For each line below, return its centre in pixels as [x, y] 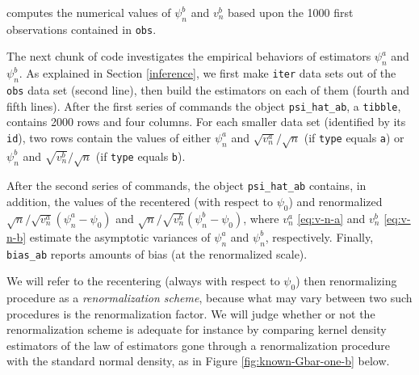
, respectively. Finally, [319, 236]
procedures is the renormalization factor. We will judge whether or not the [191, 313]
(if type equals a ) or [354, 137]
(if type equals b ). [140, 156]
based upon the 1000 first [291, 12]
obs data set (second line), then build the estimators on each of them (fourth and [208, 90]
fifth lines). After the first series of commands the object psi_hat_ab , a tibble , [204, 105]
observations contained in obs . [82, 29]
